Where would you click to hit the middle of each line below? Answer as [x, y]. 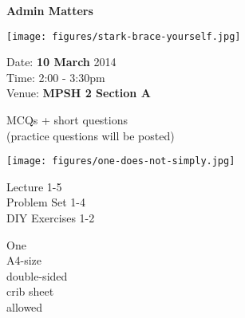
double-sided [37, 275]
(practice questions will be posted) [91, 135]
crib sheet [30, 291]
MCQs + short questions [67, 120]
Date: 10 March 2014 [61, 62]
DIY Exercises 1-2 [51, 218]
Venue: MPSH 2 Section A [79, 93]
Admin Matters [50, 10]
